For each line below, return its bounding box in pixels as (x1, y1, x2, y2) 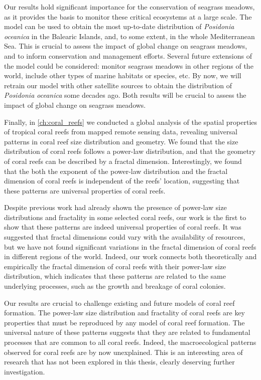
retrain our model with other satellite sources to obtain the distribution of (4, 80, 232, 90)
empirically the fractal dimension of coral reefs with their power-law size (4, 261, 226, 271)
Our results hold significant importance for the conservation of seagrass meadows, (4, 2, 255, 12)
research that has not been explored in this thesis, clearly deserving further (4, 356, 235, 367)
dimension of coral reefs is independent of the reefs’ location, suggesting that (4, 175, 240, 186)
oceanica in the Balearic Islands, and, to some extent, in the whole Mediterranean (4, 31, 255, 41)
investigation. (4, 366, 45, 376)
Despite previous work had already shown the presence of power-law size (4, 202, 227, 213)
